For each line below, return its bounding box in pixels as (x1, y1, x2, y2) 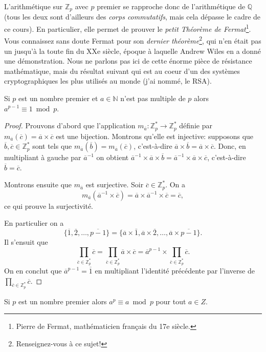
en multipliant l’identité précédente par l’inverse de (95, 265, 255, 276)
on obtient (96, 152, 129, 163)
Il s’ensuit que (4, 237, 48, 247)
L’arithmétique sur (4, 1, 63, 11)
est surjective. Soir (85, 179, 144, 190)
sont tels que (32, 141, 72, 151)
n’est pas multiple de (120, 92, 186, 103)
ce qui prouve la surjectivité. (4, 200, 93, 211)
